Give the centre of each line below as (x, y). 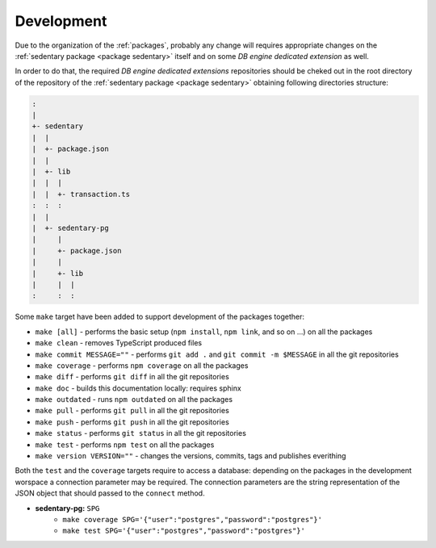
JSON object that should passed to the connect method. (110, 493)
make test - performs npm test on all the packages (125, 445)
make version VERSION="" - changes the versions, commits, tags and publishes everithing (191, 456)
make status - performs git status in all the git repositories (140, 433)
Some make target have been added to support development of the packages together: (159, 317)
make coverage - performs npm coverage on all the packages (142, 365)
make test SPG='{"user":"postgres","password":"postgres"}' (184, 531)
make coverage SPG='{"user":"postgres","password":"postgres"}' (193, 519)
